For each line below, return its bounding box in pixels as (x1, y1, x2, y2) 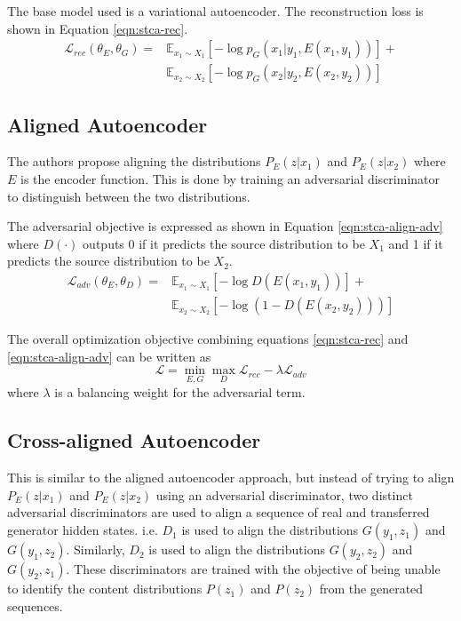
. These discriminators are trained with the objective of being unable (66, 560, 441, 578)
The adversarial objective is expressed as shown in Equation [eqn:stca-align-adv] (7, 217, 443, 235)
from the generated (319, 579, 424, 598)
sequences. (7, 596, 63, 615)
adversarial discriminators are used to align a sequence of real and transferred (7, 503, 430, 521)
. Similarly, (66, 540, 125, 559)
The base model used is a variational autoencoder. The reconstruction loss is (7, 2, 424, 20)
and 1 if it (388, 234, 443, 252)
